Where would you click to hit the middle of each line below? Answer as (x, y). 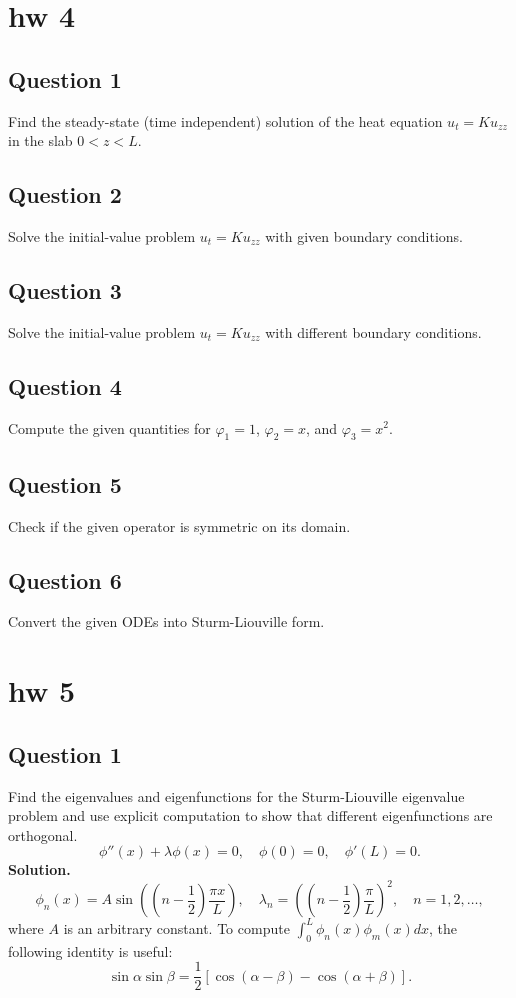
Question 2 (65, 194)
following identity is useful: (90, 950)
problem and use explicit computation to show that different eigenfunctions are (250, 815)
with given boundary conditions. (364, 235)
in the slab (40, 140)
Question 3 (65, 289)
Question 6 (65, 579)
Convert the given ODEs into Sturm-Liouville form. (166, 621)
